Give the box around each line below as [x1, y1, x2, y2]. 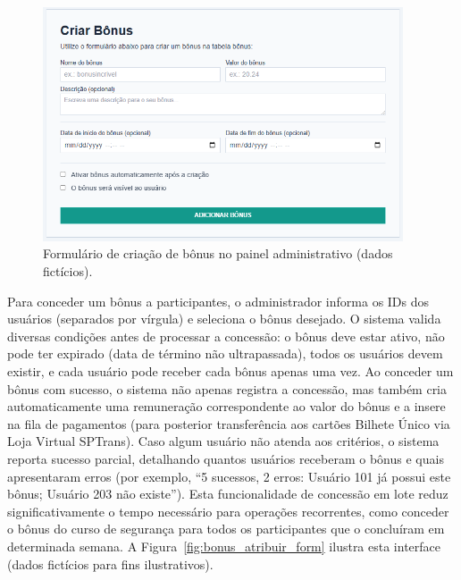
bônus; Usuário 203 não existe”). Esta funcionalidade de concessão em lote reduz [7, 484, 448, 503]
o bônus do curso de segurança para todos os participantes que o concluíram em [7, 519, 445, 538]
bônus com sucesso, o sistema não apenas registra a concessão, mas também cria [7, 379, 448, 398]
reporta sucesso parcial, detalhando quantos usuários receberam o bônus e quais [7, 449, 444, 467]
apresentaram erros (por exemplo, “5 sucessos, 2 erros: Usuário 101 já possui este [7, 467, 451, 485]
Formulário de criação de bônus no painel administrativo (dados [43, 244, 393, 263]
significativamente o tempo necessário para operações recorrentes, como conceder [7, 501, 449, 520]
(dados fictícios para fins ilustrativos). [7, 554, 214, 573]
